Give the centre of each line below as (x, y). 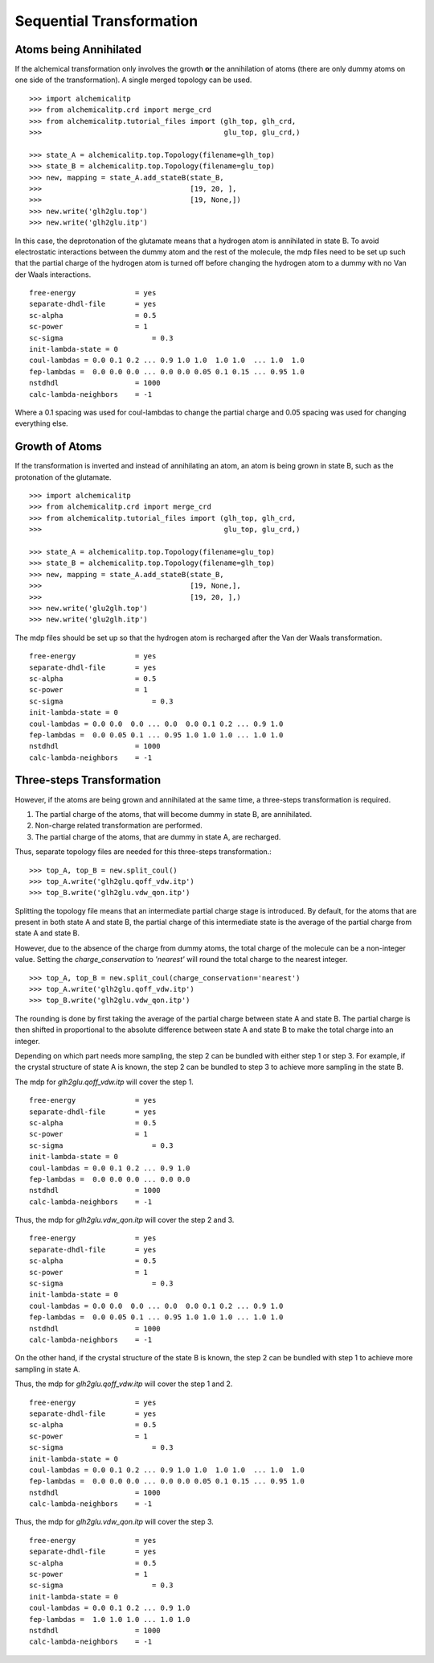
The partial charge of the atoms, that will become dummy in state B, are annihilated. (174, 814)
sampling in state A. (47, 1369)
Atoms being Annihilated (78, 50)
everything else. (41, 423)
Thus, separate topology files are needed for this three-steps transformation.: (143, 852)
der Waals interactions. (53, 274)
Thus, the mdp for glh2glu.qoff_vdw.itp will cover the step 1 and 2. (124, 1384)
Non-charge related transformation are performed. (119, 826)
